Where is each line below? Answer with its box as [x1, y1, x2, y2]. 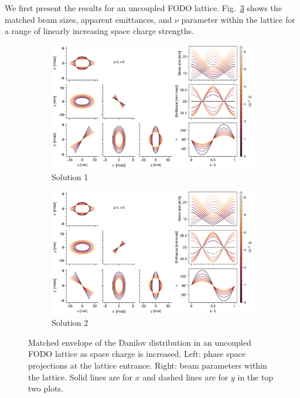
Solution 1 [52, 170, 88, 183]
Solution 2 [52, 316, 88, 329]
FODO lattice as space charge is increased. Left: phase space [28, 348, 246, 360]
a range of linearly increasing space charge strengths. [5, 25, 194, 37]
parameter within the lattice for [181, 13, 295, 25]
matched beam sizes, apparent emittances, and [5, 13, 172, 25]
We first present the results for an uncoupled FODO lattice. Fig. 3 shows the [5, 2, 282, 14]
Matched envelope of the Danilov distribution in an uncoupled [28, 336, 251, 348]
